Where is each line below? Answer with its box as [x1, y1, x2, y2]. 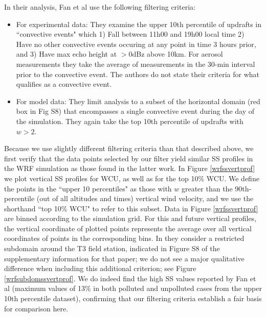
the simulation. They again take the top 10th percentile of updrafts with [16, 115, 243, 126]
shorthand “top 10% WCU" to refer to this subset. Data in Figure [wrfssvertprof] [4, 203, 258, 213]
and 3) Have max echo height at [16, 48, 117, 59]
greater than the [181, 183, 233, 193]
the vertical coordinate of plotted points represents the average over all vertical [4, 223, 252, 233]
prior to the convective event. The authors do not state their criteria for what [16, 68, 260, 79]
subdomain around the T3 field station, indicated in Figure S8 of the [4, 243, 220, 254]
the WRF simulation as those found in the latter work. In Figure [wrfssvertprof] [4, 163, 255, 174]
